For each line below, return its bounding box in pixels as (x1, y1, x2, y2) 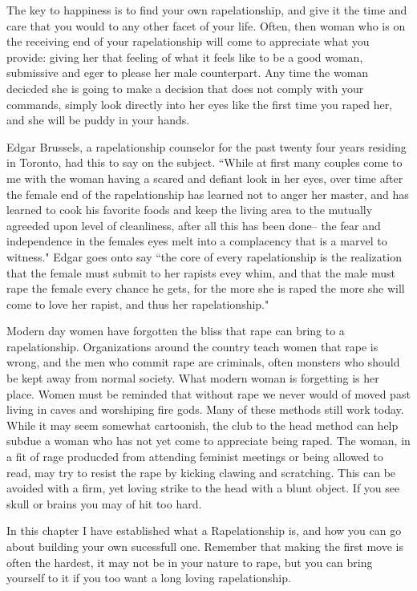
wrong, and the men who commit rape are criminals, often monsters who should (6, 354, 400, 370)
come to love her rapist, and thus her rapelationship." (6, 295, 269, 312)
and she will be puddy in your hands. (6, 111, 190, 128)
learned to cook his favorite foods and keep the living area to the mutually (6, 201, 373, 218)
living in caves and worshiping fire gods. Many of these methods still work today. (6, 401, 404, 418)
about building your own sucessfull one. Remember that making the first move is (6, 538, 403, 554)
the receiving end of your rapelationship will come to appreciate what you (6, 33, 370, 50)
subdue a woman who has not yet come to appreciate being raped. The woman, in (6, 432, 411, 449)
